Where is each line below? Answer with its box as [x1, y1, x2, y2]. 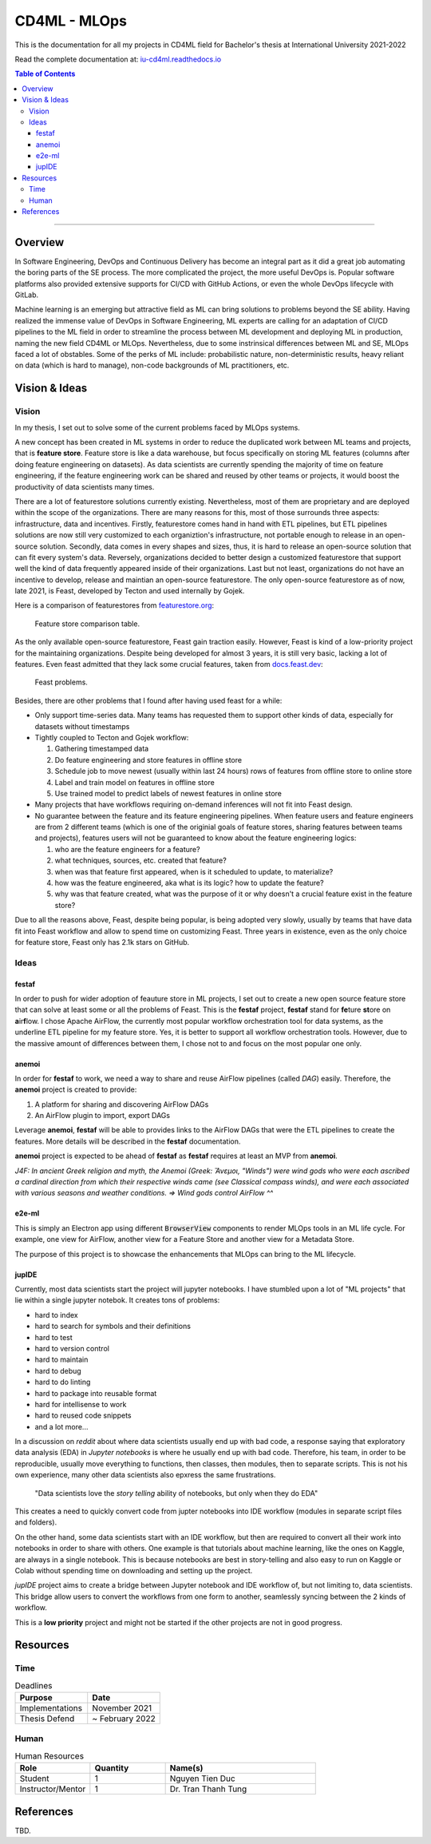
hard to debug [34, 1366, 81, 1375]
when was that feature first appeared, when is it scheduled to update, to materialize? [54, 866, 334, 876]
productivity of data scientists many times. [14, 482, 155, 491]
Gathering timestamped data [54, 744, 149, 754]
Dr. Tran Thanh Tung [169, 1783, 247, 1794]
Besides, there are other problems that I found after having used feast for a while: [14, 696, 283, 705]
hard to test [34, 1332, 73, 1342]
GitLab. [14, 290, 39, 299]
